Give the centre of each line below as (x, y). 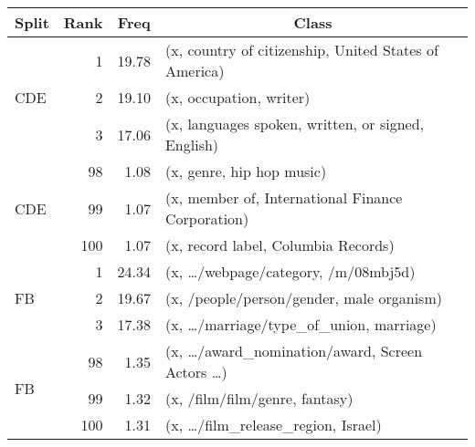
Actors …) (196, 372)
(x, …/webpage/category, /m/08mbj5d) (290, 271)
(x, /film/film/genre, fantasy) (259, 398)
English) (192, 145)
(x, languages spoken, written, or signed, (295, 124)
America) (195, 71)
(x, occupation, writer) (237, 97)
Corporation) (207, 218)
